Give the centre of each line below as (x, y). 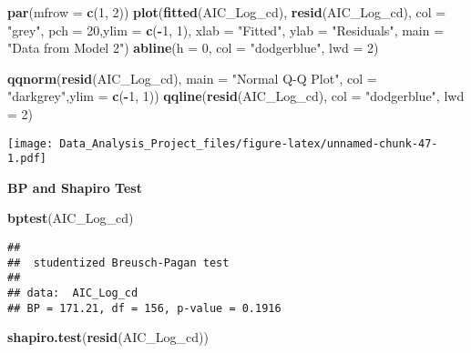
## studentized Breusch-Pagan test (118, 262)
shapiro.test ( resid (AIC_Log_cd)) (108, 337)
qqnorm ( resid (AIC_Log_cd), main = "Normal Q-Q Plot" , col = (192, 78)
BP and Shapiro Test (75, 187)
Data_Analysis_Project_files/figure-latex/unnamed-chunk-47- (249, 143)
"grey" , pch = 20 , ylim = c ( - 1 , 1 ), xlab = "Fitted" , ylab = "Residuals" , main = (226, 30)
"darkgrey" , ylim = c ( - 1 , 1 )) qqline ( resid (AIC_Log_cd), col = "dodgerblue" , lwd (236, 96)
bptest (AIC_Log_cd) (71, 218)
